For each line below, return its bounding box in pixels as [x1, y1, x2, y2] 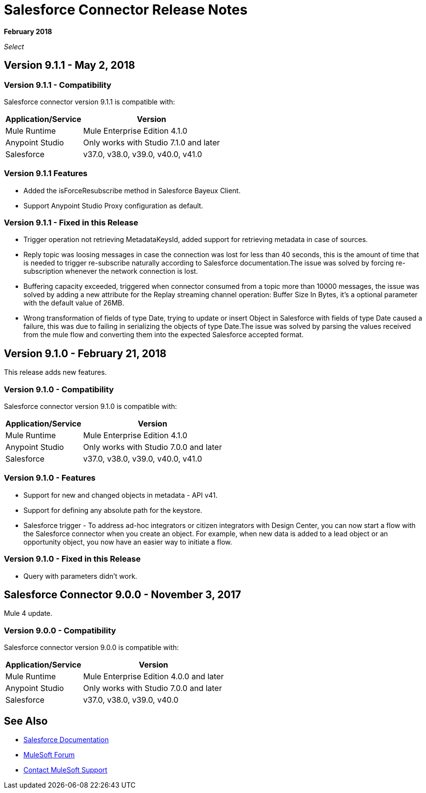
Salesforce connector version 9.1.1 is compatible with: [4, 97, 175, 106]
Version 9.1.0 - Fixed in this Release [4, 554, 141, 564]
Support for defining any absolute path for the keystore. [23, 506, 203, 514]
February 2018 [4, 27, 52, 36]
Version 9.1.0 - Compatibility [4, 384, 114, 394]
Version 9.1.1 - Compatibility [4, 80, 112, 90]
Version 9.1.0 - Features [4, 473, 96, 483]
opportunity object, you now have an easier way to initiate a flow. [23, 537, 232, 546]
